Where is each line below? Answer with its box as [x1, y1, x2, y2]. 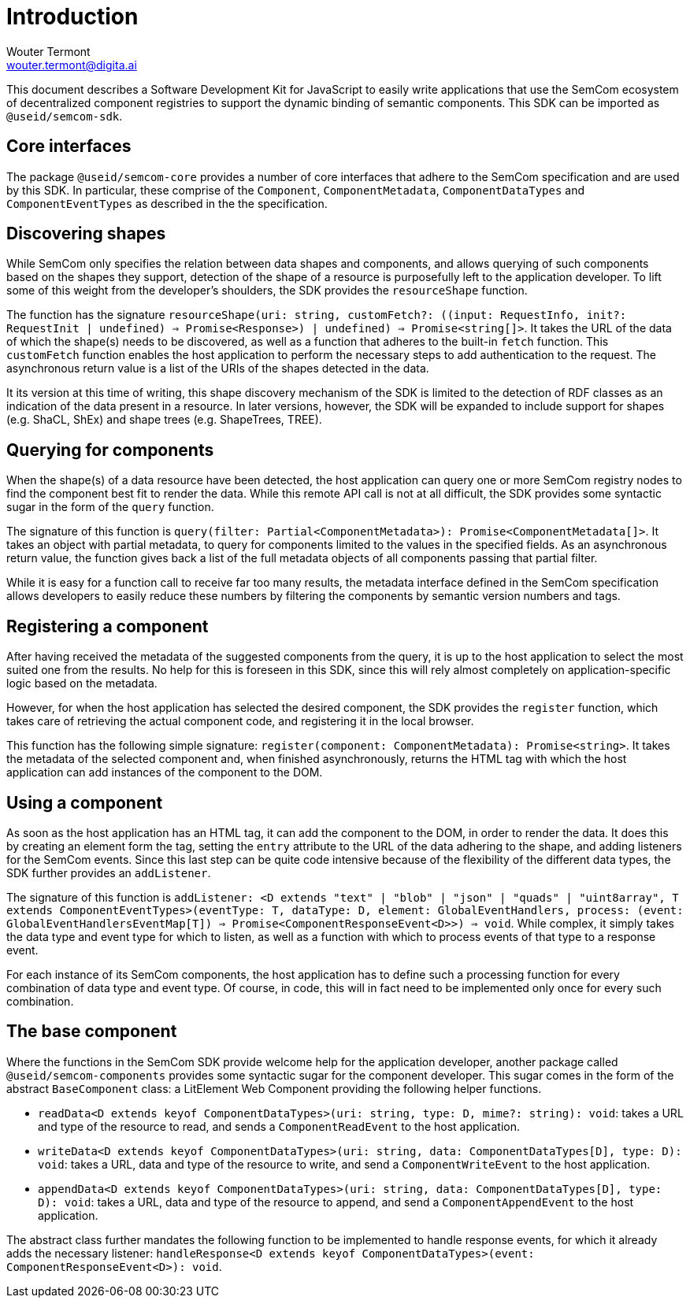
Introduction [6, 3, 139, 30]
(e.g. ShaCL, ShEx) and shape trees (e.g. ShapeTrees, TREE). [6, 413, 322, 427]
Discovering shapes [6, 224, 166, 244]
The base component [6, 1021, 177, 1042]
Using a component [6, 792, 163, 813]
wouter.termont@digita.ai [6, 57, 137, 72]
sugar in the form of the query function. [6, 500, 214, 514]
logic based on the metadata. [6, 676, 158, 691]
